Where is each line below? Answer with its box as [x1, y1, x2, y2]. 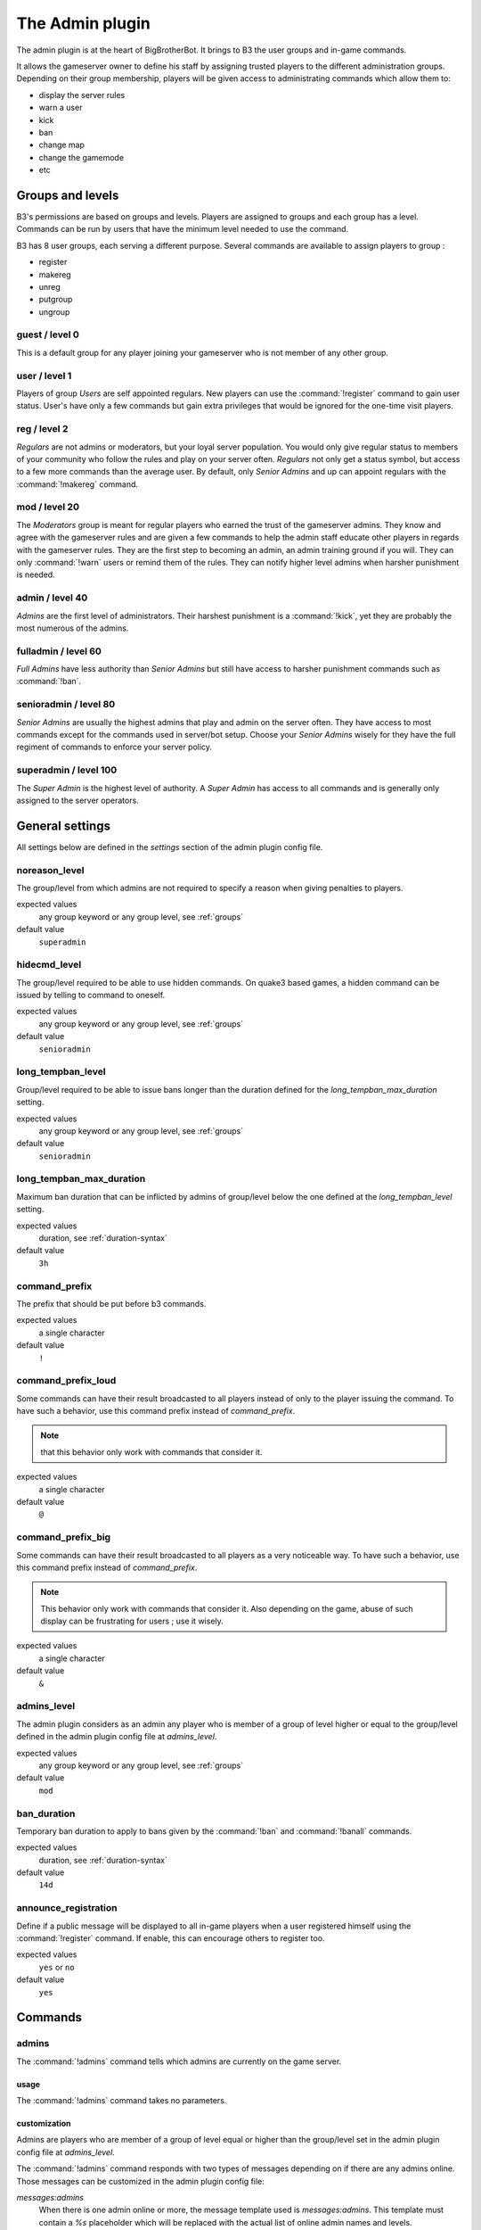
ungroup [38, 306, 70, 317]
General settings [16, 818, 111, 833]
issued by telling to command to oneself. [16, 990, 166, 1001]
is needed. [16, 569, 55, 580]
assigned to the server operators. [16, 795, 140, 805]
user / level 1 [16, 369, 72, 382]
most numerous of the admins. [16, 623, 129, 633]
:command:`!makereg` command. [16, 478, 138, 490]
